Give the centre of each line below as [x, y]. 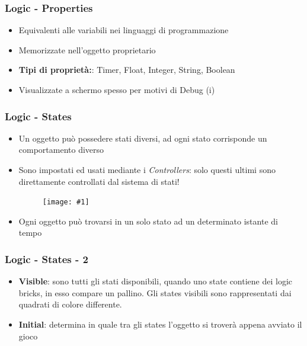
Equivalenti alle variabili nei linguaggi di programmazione [124, 30]
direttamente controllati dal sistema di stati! [99, 181]
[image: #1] [66, 202]
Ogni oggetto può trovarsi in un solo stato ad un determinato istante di [148, 221]
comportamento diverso [61, 150]
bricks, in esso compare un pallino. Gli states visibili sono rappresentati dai [155, 292]
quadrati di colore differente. [70, 304]
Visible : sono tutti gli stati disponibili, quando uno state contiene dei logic [156, 281]
